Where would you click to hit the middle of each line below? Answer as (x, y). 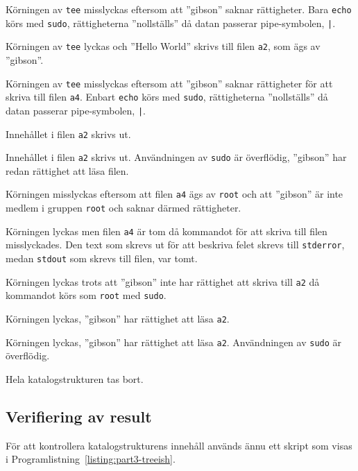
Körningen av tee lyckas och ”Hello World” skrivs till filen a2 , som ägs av (163, 46)
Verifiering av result (79, 416)
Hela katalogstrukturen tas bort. (75, 378)
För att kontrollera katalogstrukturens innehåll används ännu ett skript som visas (179, 445)
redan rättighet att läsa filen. (67, 170)
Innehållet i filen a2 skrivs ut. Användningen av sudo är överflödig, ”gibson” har (176, 157)
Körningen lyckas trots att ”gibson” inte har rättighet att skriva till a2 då (163, 281)
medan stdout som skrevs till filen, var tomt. (102, 258)
